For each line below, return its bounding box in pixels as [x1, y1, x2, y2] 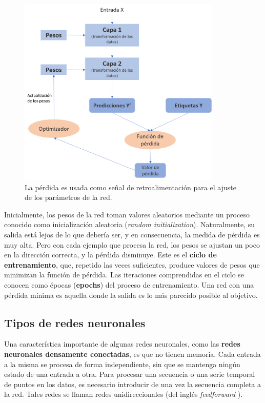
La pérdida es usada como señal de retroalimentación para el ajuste [25, 182, 236, 192]
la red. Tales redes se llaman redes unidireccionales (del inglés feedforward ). [4, 389, 243, 399]
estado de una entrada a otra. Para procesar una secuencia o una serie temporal [4, 369, 255, 379]
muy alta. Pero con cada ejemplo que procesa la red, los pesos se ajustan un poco [4, 239, 260, 250]
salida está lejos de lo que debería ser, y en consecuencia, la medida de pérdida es [4, 229, 260, 240]
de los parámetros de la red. [25, 192, 112, 203]
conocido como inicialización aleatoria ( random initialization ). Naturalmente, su [4, 219, 255, 230]
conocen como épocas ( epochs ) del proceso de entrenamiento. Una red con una [4, 279, 254, 290]
